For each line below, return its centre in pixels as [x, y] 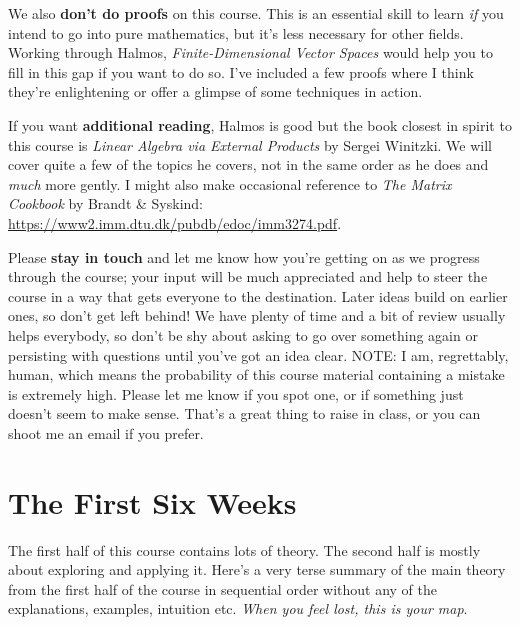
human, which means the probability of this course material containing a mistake [256, 374]
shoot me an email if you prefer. [106, 432]
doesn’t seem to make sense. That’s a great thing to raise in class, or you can [244, 413]
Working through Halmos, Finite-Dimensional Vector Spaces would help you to [250, 52]
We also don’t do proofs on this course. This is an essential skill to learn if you [256, 13]
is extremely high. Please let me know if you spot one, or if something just [236, 393]
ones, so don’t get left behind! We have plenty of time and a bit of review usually [257, 315]
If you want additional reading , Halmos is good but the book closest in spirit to [260, 124]
